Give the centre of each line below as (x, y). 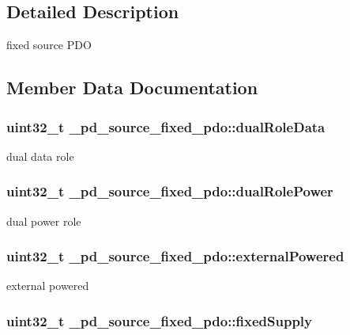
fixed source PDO (49, 45)
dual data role (40, 156)
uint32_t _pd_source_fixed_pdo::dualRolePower (170, 191)
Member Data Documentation (132, 88)
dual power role (44, 221)
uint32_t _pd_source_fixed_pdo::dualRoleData (166, 126)
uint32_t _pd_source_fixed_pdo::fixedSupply (159, 320)
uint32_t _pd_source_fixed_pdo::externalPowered (175, 256)
